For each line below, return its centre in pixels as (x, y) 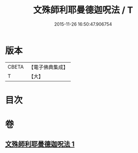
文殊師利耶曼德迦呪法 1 (40, 144)
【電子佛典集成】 (48, 67)
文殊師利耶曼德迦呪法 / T (83, 10)
